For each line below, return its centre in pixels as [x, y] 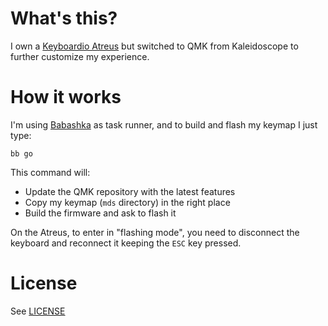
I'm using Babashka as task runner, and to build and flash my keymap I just [164, 124]
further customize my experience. [80, 56]
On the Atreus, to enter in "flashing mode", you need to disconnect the [155, 232]
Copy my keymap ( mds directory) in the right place [127, 202]
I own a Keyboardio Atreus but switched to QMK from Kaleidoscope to [154, 46]
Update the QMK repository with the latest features [130, 191]
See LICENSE [38, 311]
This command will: [50, 172]
